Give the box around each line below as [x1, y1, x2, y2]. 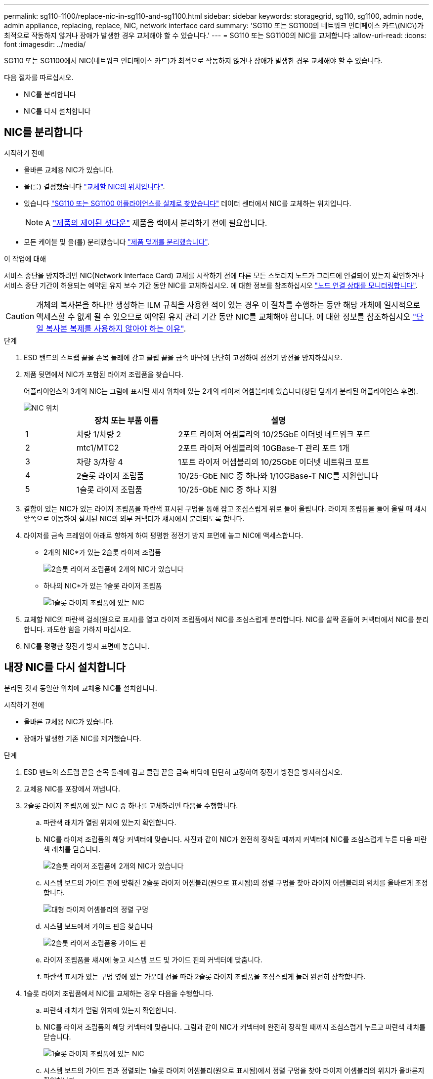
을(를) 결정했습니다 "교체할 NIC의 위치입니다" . [24, 182, 165, 191]
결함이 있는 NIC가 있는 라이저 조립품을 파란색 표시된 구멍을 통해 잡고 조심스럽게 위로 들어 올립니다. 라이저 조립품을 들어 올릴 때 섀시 [24, 504, 427, 513]
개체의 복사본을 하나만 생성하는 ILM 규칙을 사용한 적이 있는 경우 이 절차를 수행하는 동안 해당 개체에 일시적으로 [36, 299, 421, 310]
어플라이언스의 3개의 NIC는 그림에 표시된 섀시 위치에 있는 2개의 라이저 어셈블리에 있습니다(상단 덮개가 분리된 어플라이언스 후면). [24, 386, 418, 395]
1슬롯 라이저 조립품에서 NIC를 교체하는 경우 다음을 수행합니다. [24, 989, 214, 997]
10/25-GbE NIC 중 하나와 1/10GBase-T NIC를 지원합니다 [178, 470, 379, 481]
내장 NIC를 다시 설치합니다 [4, 661, 126, 674]
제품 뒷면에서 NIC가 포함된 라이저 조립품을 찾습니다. [24, 370, 183, 378]
